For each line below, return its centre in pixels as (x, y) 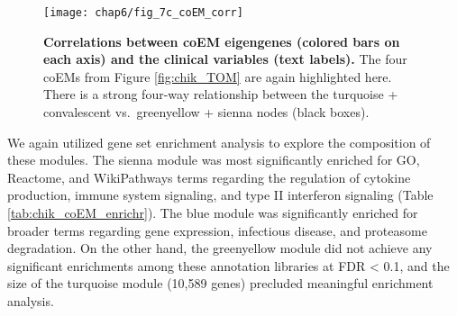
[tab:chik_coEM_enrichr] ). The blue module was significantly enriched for (213, 212)
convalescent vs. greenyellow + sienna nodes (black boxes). (206, 112)
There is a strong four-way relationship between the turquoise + (221, 94)
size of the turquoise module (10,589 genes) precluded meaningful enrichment (220, 283)
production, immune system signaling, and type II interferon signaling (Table (220, 195)
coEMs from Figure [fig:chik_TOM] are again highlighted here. (218, 76)
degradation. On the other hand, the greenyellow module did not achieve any (220, 248)
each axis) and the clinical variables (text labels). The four (225, 59)
